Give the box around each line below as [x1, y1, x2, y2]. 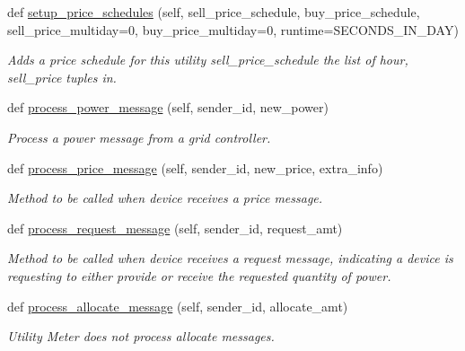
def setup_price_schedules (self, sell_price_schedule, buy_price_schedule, [7, 3, 420, 21]
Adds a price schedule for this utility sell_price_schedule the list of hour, [7, 50, 408, 69]
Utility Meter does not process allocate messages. [7, 327, 275, 346]
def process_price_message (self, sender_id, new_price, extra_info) [7, 158, 383, 177]
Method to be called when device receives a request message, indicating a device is [7, 249, 453, 268]
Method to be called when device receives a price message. [7, 189, 323, 207]
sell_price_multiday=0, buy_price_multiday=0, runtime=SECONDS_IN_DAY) [7, 20, 459, 39]
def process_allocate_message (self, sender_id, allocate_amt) [7, 296, 348, 315]
